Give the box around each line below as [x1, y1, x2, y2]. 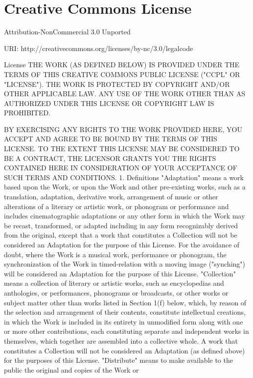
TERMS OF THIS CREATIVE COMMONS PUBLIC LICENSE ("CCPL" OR [4, 69, 240, 79]
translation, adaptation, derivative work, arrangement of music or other [4, 191, 218, 202]
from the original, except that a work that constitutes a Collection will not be [4, 230, 237, 240]
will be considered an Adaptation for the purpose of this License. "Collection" [4, 268, 236, 278]
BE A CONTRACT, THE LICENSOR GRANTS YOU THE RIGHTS [4, 153, 216, 163]
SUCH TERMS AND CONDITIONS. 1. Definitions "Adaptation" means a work [4, 172, 244, 182]
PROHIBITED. [4, 108, 51, 118]
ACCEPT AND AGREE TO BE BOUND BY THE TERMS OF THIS [4, 134, 217, 144]
